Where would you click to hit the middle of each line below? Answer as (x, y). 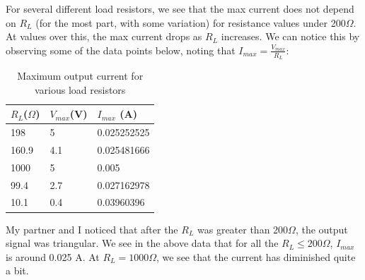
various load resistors (80, 89)
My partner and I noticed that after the (92, 229)
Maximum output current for (80, 76)
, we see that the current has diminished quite (256, 256)
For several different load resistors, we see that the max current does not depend (180, 8)
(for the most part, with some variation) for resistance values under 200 (191, 22)
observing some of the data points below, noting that (121, 50)
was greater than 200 (243, 229)
